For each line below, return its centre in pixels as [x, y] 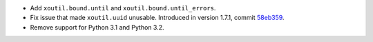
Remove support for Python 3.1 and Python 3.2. [97, 27]
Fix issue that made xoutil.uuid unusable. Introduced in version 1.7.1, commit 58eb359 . [157, 18]
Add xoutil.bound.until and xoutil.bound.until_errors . [123, 8]
